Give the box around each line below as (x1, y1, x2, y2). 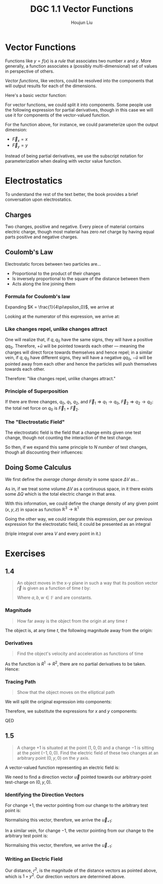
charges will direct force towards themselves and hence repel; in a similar (5, 349, 153, 355)
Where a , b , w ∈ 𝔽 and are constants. (17, 595, 92, 600)
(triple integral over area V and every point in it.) (5, 531, 101, 537)
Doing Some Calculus (5, 463, 72, 472)
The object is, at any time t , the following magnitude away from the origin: (5, 627, 153, 633)
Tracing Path (5, 678, 36, 685)
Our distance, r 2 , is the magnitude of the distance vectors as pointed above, (5, 866, 157, 873)
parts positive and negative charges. (5, 234, 78, 240)
